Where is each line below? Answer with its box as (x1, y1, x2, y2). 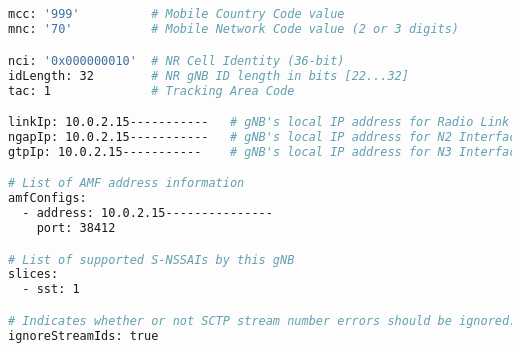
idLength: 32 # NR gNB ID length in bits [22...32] (8, 68, 409, 83)
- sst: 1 (22, 282, 80, 297)
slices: (8, 267, 59, 282)
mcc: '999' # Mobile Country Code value (8, 7, 345, 22)
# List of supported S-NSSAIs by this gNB (8, 252, 295, 267)
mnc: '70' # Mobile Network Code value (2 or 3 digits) (8, 22, 460, 37)
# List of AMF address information (8, 176, 245, 191)
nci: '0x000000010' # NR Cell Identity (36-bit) (8, 53, 345, 68)
